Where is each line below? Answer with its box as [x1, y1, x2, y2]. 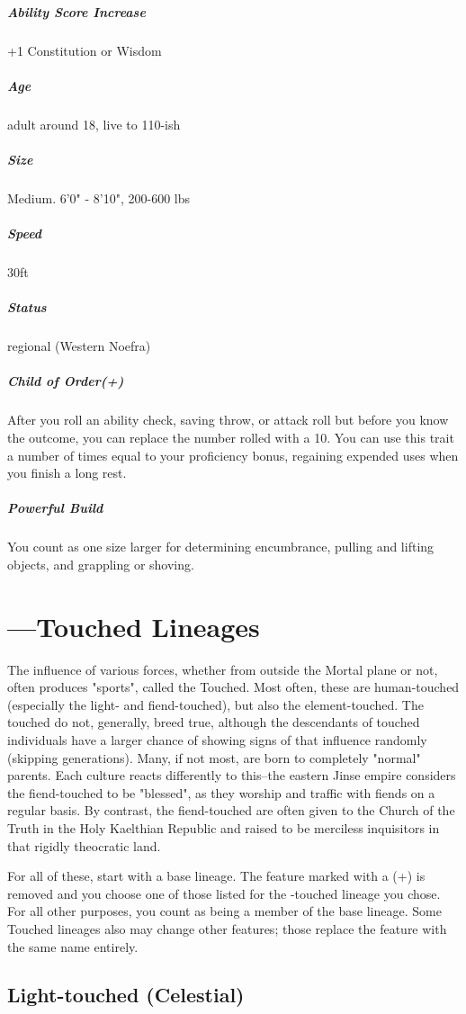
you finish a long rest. [7, 463, 127, 482]
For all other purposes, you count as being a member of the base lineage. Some [7, 902, 442, 920]
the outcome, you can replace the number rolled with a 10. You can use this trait [7, 427, 454, 446]
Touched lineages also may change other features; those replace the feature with [7, 919, 447, 938]
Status [7, 298, 47, 317]
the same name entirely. [7, 937, 139, 956]
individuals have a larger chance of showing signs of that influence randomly [7, 730, 427, 749]
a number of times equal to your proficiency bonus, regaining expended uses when [7, 445, 459, 464]
